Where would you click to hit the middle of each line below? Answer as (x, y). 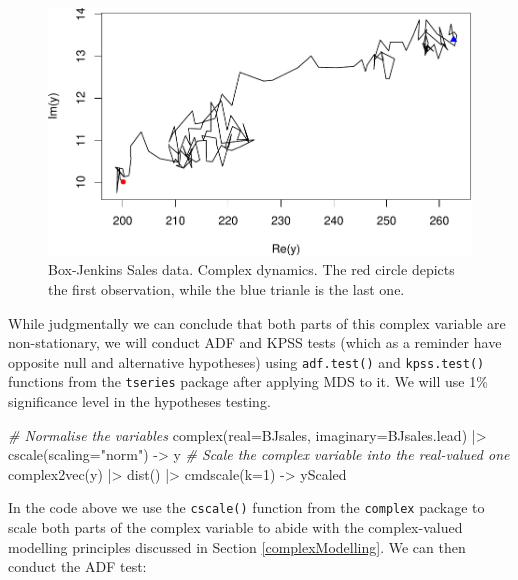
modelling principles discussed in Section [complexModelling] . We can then (237, 546)
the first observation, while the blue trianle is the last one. (226, 288)
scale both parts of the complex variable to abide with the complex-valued (235, 527)
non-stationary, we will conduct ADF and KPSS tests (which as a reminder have (255, 342)
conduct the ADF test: (77, 566)
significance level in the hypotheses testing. (139, 401)
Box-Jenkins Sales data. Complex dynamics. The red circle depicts (251, 269)
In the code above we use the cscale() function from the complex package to (246, 507)
